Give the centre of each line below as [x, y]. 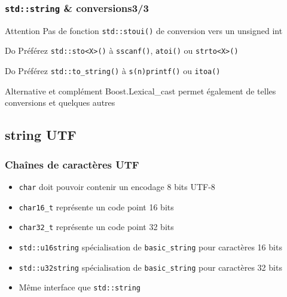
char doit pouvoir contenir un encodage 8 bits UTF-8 [117, 186]
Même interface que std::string [80, 287]
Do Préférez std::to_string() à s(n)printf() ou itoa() [113, 71]
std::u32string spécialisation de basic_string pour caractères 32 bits [150, 267]
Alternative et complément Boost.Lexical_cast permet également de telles [141, 91]
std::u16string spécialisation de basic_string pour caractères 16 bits [150, 247]
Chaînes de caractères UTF [72, 164]
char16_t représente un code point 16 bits [96, 206]
